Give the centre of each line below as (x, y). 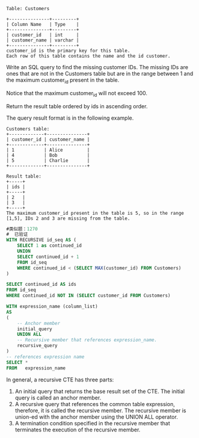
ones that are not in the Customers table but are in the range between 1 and (100, 73)
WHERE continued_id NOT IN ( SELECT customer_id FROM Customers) (88, 296)
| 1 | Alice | (48, 150)
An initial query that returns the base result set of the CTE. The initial (100, 391)
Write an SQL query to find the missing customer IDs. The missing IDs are (97, 67)
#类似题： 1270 (22, 229)
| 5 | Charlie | (48, 160)
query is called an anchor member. (58, 398)
